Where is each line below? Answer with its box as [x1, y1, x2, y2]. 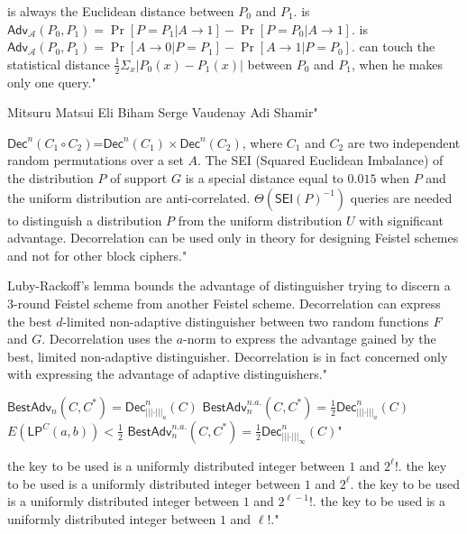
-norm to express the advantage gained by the [183, 329, 436, 348]
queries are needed [350, 188, 453, 207]
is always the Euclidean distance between [7, 2, 234, 20]
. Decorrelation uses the [41, 329, 172, 348]
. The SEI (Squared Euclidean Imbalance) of [197, 151, 444, 170]
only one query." [7, 72, 96, 91]
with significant [359, 210, 444, 229]
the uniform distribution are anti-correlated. [7, 188, 251, 207]
